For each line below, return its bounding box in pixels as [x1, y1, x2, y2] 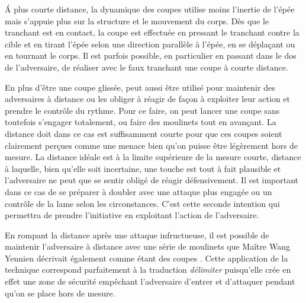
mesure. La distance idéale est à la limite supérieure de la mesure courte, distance [5, 151, 301, 163]
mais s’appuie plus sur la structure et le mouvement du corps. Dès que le [5, 14, 269, 27]
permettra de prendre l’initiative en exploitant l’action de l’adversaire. [5, 209, 259, 221]
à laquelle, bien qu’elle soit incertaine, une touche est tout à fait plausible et [5, 162, 281, 174]
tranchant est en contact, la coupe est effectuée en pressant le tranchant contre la [5, 26, 299, 39]
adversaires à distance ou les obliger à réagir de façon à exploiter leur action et [5, 93, 290, 105]
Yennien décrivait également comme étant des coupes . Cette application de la [5, 251, 288, 264]
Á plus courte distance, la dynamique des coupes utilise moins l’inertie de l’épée [5, 3, 295, 15]
